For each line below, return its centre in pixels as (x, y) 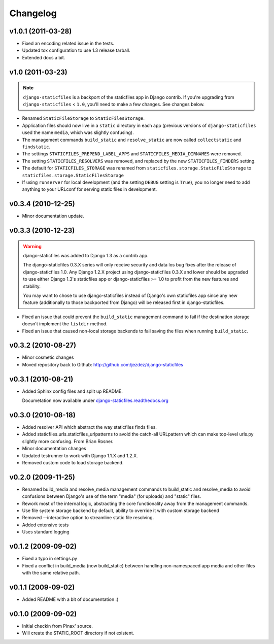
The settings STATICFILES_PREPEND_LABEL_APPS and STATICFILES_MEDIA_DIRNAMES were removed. (132, 154)
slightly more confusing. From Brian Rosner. (68, 441)
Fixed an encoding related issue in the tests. (68, 44)
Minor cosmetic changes (48, 357)
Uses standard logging (46, 532)
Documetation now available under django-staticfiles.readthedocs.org (95, 400)
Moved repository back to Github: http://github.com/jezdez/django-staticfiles (103, 364)
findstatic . (36, 147)
